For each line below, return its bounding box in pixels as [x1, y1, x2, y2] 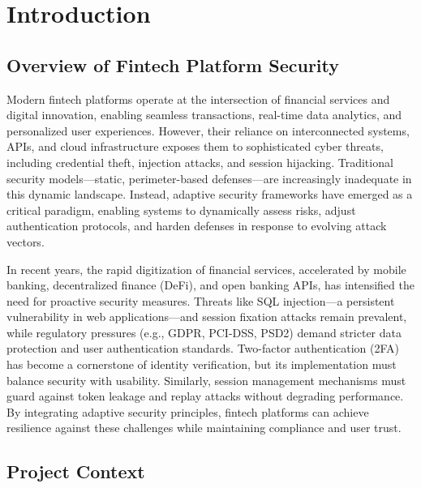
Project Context [6, 459, 145, 484]
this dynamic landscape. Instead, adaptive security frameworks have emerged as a [6, 186, 413, 203]
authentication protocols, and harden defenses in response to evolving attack [6, 217, 387, 234]
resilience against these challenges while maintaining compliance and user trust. [6, 419, 402, 436]
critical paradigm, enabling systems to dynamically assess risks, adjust [6, 201, 356, 218]
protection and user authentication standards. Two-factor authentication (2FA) [6, 340, 400, 357]
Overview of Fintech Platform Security [6, 52, 340, 77]
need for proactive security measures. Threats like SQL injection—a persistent [6, 292, 395, 309]
